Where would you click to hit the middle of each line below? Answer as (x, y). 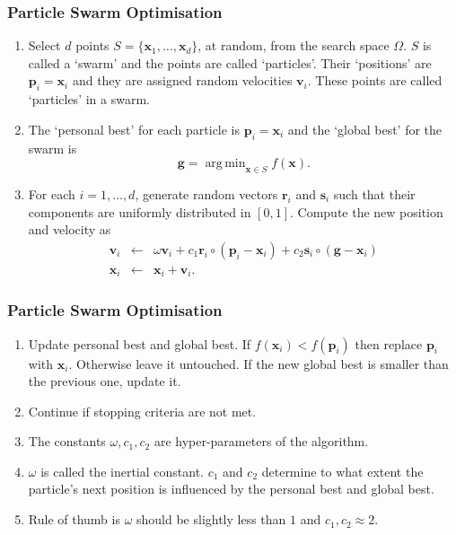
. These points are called (375, 80)
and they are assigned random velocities (182, 80)
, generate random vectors (206, 193)
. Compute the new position (367, 211)
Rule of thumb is (74, 519)
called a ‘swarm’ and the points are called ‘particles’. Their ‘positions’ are (230, 62)
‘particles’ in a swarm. (89, 99)
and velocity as (70, 229)
